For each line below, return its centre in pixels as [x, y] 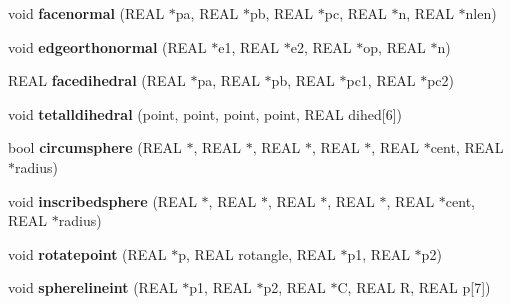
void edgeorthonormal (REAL [107, 46]
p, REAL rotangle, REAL [257, 253]
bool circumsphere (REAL [95, 147]
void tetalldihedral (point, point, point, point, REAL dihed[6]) [205, 113]
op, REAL [394, 46]
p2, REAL [294, 287]
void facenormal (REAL [86, 13]
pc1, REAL [381, 80]
